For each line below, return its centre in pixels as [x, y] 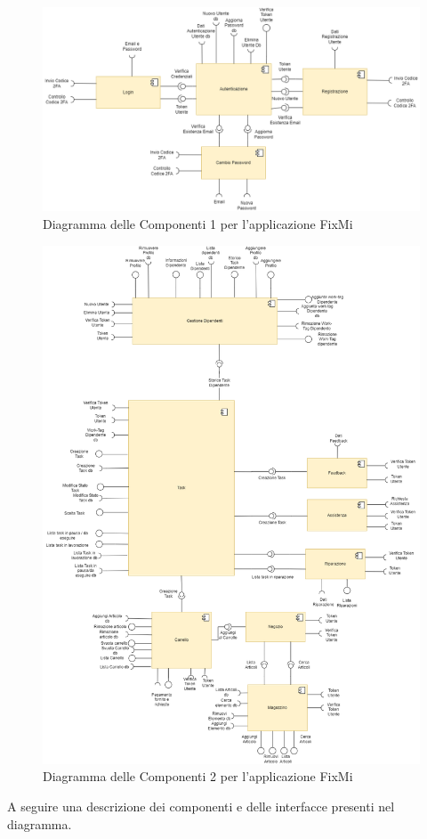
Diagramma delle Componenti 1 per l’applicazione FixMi [198, 223]
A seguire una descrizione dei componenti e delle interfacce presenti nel [201, 806]
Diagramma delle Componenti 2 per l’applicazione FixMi [198, 776]
